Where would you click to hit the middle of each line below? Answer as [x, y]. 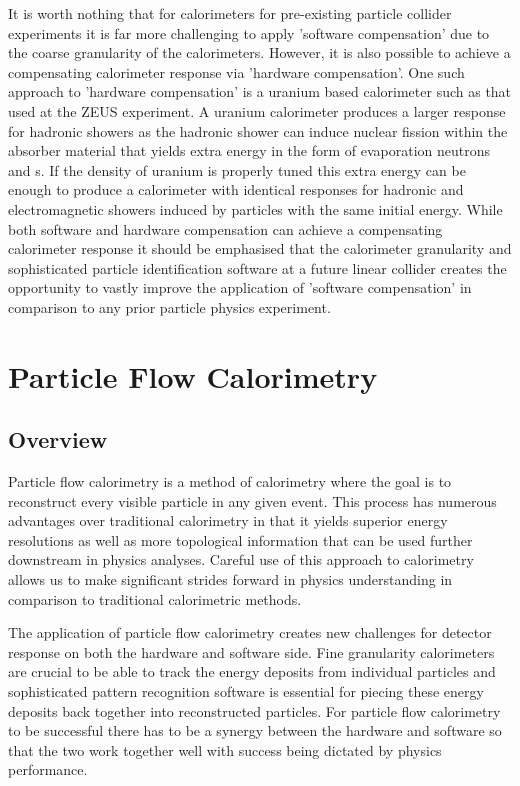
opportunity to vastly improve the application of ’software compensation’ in [240, 287]
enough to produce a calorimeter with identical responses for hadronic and [236, 189]
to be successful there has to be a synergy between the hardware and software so [255, 730]
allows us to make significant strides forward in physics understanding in [230, 579]
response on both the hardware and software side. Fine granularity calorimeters [251, 651]
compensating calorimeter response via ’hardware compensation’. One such [236, 71]
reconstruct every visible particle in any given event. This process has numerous [252, 500]
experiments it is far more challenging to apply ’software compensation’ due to [249, 32]
